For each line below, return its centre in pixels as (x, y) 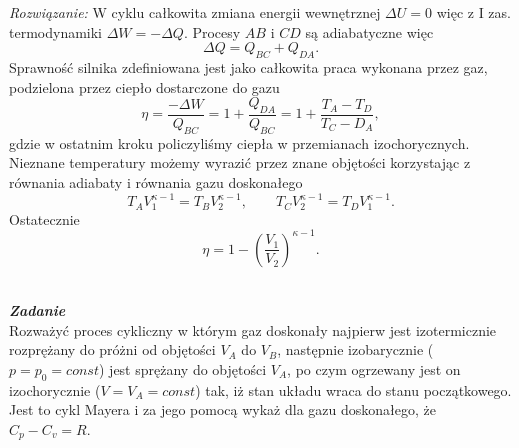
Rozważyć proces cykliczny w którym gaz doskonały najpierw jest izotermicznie (253, 329)
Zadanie (37, 310)
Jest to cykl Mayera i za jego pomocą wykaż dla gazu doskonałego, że (222, 409)
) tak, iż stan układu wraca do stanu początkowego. (353, 389)
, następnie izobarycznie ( (355, 349)
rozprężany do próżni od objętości (112, 349)
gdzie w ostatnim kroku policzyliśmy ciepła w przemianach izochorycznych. (239, 142)
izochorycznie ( (55, 389)
